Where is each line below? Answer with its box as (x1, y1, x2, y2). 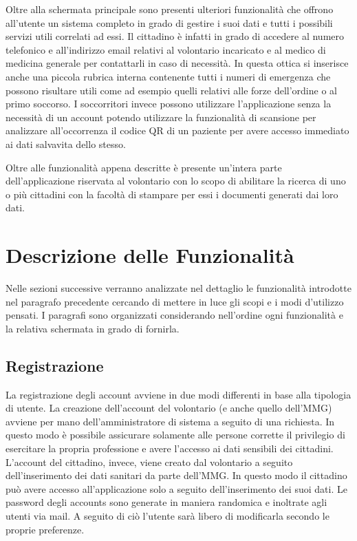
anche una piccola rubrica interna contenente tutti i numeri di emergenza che (6, 69, 331, 83)
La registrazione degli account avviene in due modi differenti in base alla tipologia (6, 387, 351, 401)
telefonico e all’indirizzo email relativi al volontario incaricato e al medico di (6, 42, 326, 56)
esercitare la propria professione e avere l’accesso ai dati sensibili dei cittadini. (6, 441, 334, 455)
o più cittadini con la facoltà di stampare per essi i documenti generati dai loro (6, 187, 338, 201)
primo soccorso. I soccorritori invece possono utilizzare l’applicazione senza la (6, 96, 332, 111)
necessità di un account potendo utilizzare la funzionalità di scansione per (6, 109, 316, 124)
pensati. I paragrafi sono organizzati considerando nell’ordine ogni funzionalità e (6, 308, 343, 322)
